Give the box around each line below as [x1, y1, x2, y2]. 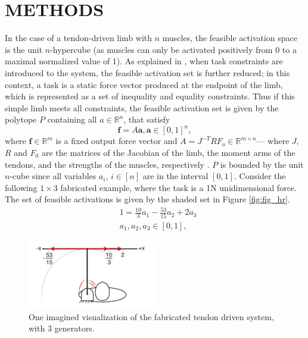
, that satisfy [123, 113, 170, 126]
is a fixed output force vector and [55, 134, 178, 147]
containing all [47, 113, 97, 126]
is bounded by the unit [220, 158, 304, 170]
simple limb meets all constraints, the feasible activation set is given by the [5, 101, 279, 114]
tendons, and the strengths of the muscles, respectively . [5, 158, 210, 170]
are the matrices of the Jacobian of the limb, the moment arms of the [41, 146, 295, 158]
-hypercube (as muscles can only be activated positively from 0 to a [50, 43, 297, 55]
